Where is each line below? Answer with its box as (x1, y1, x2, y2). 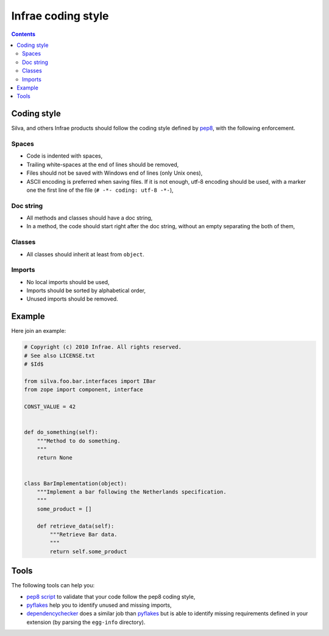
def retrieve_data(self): (37, 522, 115, 529)
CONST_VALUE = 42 (24, 404, 76, 410)
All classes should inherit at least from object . (26, 250, 144, 258)
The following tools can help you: (11, 582, 94, 589)
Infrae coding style (11, 9, 109, 23)
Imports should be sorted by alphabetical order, (26, 287, 146, 295)
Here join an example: (11, 327, 66, 335)
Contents (11, 30, 36, 38)
